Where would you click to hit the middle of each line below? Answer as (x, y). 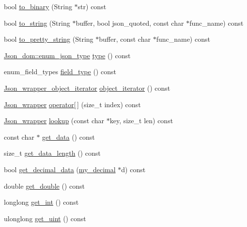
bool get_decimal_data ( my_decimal (60, 169)
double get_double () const (44, 186)
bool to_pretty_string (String (49, 39)
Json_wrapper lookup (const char (54, 121)
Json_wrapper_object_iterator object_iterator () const (87, 88)
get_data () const (69, 137)
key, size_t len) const (141, 121)
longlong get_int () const (41, 202)
